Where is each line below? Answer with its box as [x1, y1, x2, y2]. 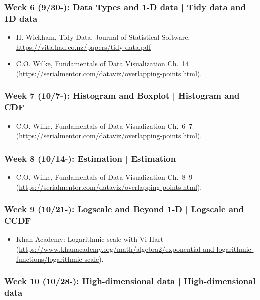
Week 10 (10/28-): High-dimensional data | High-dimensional [4, 275, 256, 287]
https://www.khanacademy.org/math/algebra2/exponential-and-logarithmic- [19, 243, 254, 254]
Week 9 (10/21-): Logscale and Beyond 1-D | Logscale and [4, 203, 244, 215]
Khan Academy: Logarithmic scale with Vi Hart [16, 234, 164, 244]
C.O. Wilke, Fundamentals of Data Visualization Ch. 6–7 [16, 120, 193, 131]
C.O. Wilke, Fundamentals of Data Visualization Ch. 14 [16, 58, 189, 69]
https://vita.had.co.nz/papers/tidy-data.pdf [16, 41, 151, 52]
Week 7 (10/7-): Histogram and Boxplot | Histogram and [4, 89, 240, 102]
